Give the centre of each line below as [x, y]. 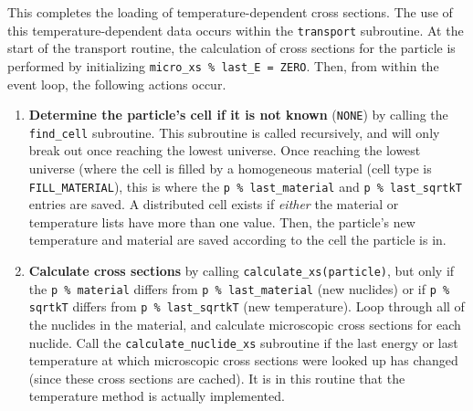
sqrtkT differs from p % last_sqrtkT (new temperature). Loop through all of [247, 306]
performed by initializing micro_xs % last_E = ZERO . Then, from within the [223, 65]
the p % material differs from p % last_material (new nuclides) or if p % [239, 288]
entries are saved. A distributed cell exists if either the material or [214, 204]
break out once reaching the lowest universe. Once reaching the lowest [225, 150]
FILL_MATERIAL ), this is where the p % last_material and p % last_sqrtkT [245, 186]
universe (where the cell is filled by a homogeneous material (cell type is [230, 168]
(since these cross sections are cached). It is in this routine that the [217, 378]
